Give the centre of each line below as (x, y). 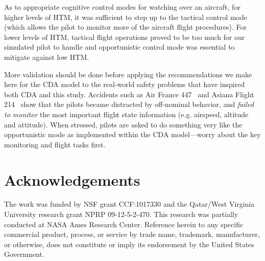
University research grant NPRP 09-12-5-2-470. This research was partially (121, 214)
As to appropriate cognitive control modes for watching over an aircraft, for (122, 7)
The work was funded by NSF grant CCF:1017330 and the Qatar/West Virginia (129, 204)
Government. (24, 254)
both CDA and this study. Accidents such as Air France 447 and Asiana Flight (129, 94)
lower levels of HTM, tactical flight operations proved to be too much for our (125, 37)
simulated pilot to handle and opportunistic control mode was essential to (119, 47)
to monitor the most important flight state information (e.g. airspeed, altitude (126, 114)
